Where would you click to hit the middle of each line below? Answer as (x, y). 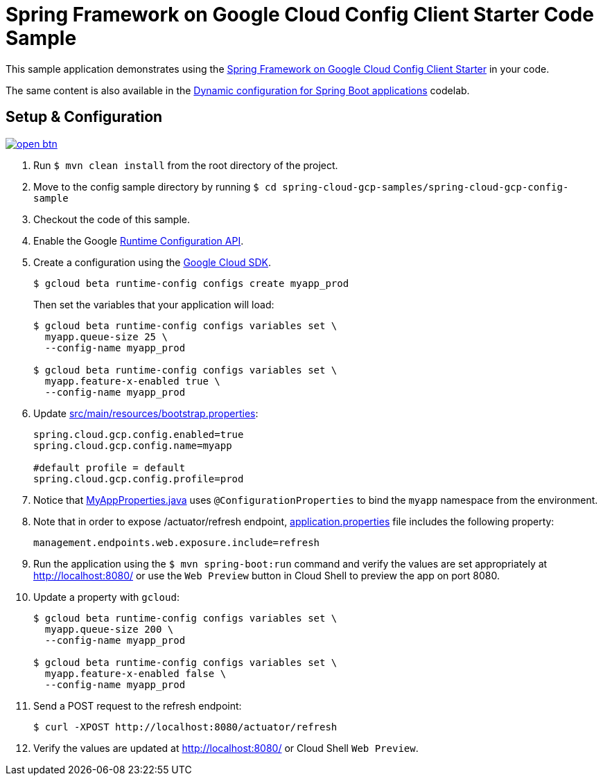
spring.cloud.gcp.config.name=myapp (133, 445)
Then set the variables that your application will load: (154, 304)
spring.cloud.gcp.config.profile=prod (139, 479)
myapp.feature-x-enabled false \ (136, 673)
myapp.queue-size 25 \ (106, 336)
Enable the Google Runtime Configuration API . (139, 240)
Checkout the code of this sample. (112, 219)
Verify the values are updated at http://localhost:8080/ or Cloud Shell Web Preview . (226, 748)
